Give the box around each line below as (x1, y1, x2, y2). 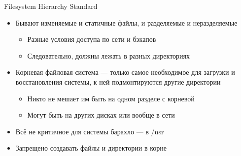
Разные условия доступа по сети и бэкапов (27, 34, 156, 44)
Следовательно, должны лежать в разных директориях (27, 50, 190, 61)
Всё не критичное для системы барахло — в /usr (15, 126, 164, 136)
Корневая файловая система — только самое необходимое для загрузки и (15, 67, 235, 77)
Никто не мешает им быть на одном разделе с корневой (27, 93, 195, 103)
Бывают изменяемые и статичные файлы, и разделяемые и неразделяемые (15, 17, 238, 28)
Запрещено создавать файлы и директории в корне (15, 143, 167, 153)
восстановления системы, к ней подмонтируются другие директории (15, 76, 221, 87)
